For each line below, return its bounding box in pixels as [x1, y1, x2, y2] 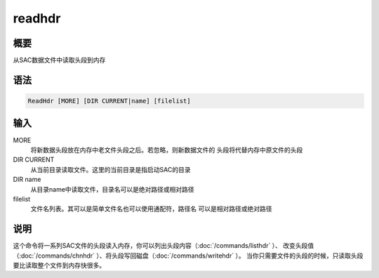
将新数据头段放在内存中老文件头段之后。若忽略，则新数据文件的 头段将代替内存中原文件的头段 [30, 145, 303, 154]
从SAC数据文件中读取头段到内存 [13, 56, 106, 65]
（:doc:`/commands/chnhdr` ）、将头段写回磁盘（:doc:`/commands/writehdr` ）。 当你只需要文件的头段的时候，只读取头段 [13, 251, 364, 260]
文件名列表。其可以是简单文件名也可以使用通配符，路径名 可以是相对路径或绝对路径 [30, 204, 272, 213]
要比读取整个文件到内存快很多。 [13, 260, 105, 270]
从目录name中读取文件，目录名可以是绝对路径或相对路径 [30, 185, 194, 193]
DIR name [13, 176, 41, 184]
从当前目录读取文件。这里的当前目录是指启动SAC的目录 [30, 165, 191, 173]
